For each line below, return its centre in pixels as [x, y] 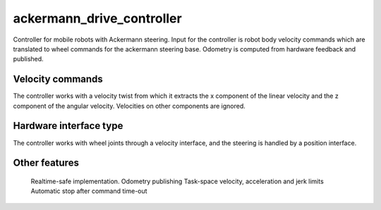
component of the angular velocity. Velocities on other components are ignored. [129, 106]
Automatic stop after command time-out [89, 191]
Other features [46, 163]
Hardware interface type [68, 126]
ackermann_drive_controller [98, 18]
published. [28, 59]
